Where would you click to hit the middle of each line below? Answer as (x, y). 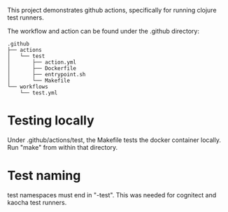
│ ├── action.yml (42, 62)
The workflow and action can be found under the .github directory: (103, 31)
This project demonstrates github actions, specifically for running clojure (112, 10)
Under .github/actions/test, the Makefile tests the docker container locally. (114, 140)
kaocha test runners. (37, 202)
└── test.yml (39, 93)
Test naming (44, 176)
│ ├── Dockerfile (42, 69)
